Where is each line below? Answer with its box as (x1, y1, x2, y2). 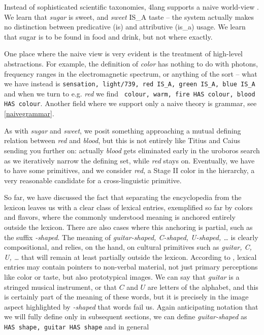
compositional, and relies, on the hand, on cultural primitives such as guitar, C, (4, 242, 252, 252)
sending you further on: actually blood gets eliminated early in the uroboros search (4, 145, 260, 155)
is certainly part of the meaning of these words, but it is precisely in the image (4, 291, 249, 302)
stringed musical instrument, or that (4, 281, 117, 292)
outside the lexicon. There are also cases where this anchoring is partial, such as (4, 222, 253, 232)
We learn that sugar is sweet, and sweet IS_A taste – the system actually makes (4, 11, 254, 22)
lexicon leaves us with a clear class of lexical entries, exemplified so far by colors (4, 202, 253, 212)
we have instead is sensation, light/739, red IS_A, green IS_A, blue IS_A (4, 78, 255, 89)
